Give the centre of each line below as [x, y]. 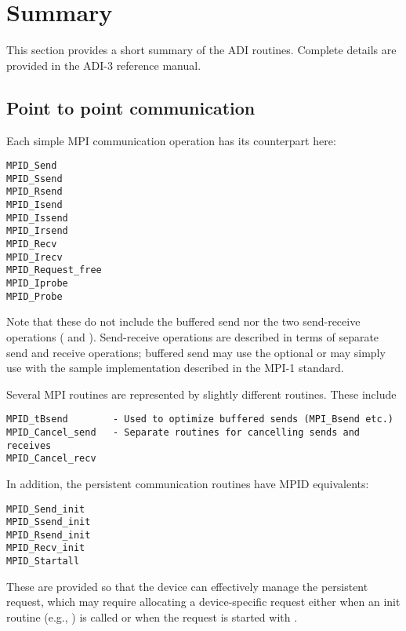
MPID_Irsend [37, 231]
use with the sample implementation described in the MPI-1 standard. [175, 368]
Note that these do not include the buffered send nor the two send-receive [183, 321]
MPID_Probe [34, 296]
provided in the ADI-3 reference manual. [104, 65]
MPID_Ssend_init [49, 522]
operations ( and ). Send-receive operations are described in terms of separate [193, 336]
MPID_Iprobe [37, 284]
